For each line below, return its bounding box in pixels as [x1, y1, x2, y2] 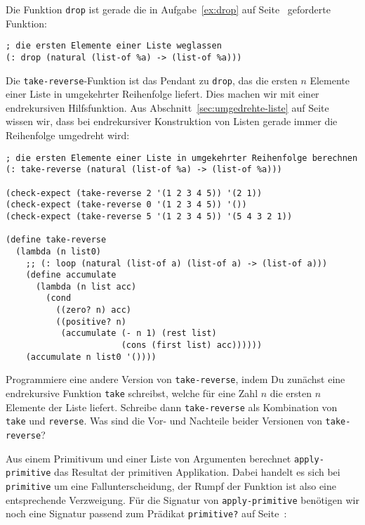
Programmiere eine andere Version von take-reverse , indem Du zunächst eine [6, 372, 345, 387]
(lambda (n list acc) [35, 281, 137, 292]
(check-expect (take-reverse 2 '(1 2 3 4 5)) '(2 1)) [6, 188, 263, 198]
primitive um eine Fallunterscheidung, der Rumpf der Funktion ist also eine [6, 479, 337, 493]
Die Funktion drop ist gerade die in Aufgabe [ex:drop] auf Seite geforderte [6, 2, 331, 16]
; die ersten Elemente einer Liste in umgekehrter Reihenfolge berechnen [6, 153, 358, 163]
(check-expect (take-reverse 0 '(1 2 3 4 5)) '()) [6, 200, 247, 210]
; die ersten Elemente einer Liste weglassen [6, 41, 222, 51]
